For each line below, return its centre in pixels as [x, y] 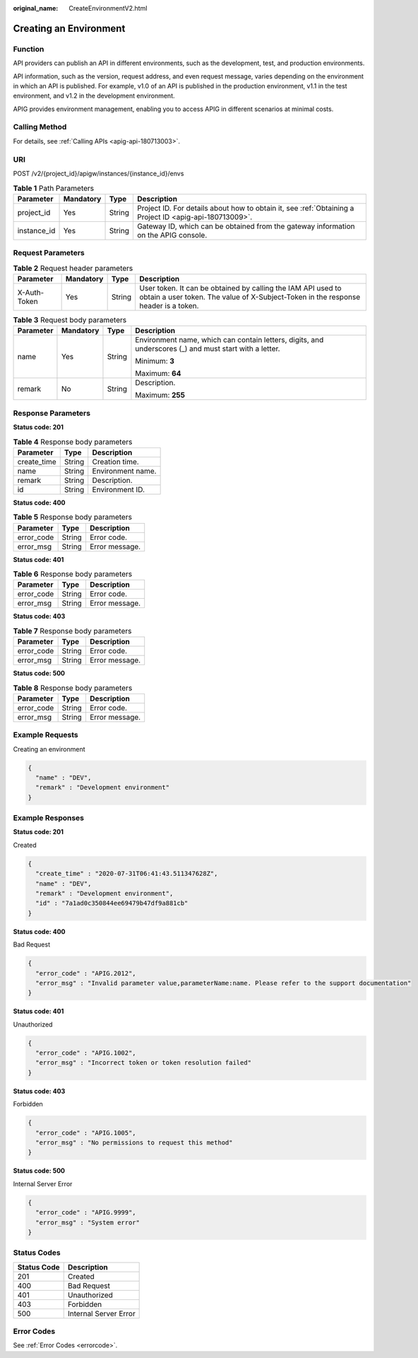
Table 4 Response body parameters [73, 442]
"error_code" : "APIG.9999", [86, 1213]
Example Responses [49, 818]
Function [29, 49]
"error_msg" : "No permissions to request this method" [134, 1143]
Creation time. [115, 462]
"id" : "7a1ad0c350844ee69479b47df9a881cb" [112, 903]
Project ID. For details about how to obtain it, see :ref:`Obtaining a [245, 208]
